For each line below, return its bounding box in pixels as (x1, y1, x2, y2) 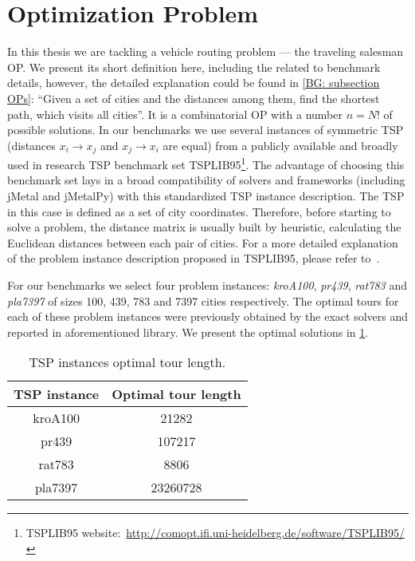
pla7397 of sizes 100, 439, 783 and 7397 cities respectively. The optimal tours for (7, 292, 399, 309)
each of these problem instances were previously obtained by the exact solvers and (7, 308, 409, 325)
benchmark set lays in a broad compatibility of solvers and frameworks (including (7, 172, 405, 188)
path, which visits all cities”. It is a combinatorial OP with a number (7, 105, 343, 122)
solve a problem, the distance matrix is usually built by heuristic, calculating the (7, 219, 401, 235)
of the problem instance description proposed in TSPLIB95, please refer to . (7, 250, 380, 267)
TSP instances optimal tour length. (29, 353, 226, 372)
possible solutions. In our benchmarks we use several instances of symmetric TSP (7, 121, 404, 138)
